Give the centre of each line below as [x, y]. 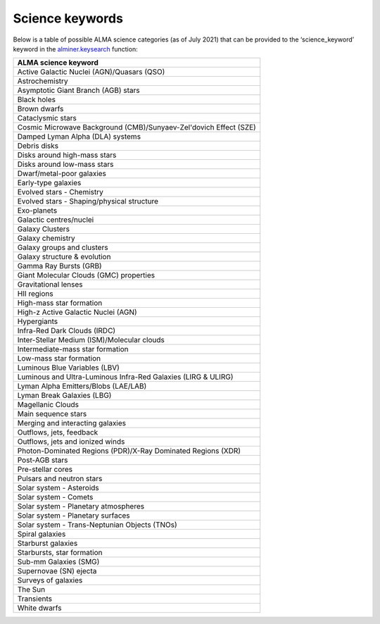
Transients [35, 599]
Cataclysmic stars [47, 118]
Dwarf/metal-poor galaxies [62, 174]
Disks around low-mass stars [65, 164]
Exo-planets [37, 211]
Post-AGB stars [43, 460]
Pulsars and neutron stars [60, 479]
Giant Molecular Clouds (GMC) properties [86, 275]
